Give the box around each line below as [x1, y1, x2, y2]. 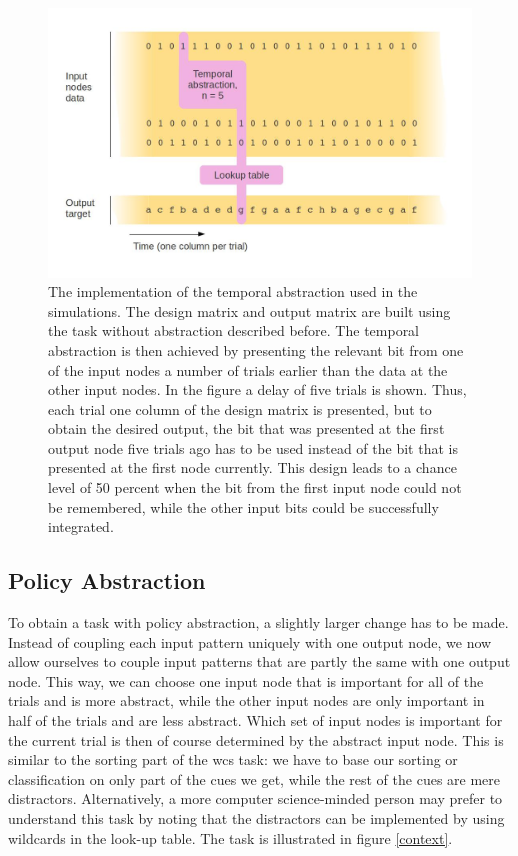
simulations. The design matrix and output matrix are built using [48, 300, 451, 321]
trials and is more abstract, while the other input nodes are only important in [8, 690, 485, 711]
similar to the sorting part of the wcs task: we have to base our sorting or [8, 749, 458, 770]
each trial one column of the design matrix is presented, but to [48, 398, 432, 419]
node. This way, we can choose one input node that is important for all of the [8, 670, 484, 691]
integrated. [48, 516, 114, 537]
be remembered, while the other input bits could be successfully [48, 496, 439, 517]
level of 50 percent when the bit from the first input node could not [48, 477, 462, 498]
